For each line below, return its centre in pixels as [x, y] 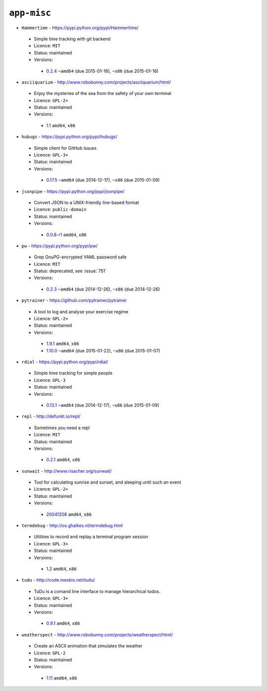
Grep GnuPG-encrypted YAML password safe [80, 257]
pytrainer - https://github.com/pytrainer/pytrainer [74, 300]
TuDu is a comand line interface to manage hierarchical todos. [97, 591]
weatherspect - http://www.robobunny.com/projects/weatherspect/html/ [97, 635]
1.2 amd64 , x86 [61, 569]
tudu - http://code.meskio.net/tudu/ [58, 580]
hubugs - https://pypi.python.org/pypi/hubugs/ [69, 137]
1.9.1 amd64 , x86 [63, 344]
